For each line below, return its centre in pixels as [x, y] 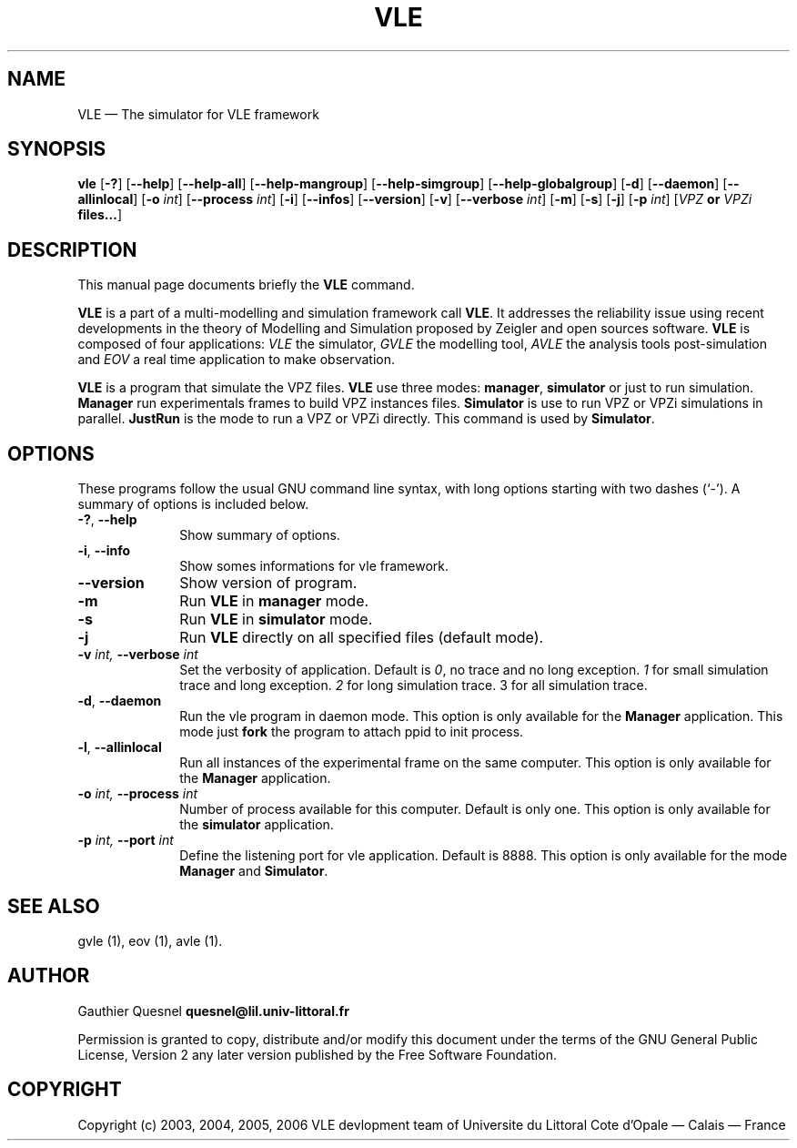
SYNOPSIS [57, 149]
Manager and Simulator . [254, 871]
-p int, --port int [126, 840]
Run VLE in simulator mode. [276, 620]
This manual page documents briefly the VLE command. [246, 285]
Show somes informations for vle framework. [314, 566]
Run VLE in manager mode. [274, 601]
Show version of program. [268, 583]
